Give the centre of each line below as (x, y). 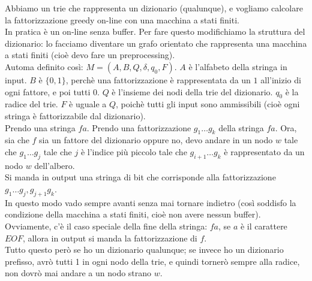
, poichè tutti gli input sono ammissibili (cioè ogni (208, 104)
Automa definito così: (44, 66)
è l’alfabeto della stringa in (238, 66)
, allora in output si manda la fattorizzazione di (110, 238)
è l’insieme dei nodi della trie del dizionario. (192, 91)
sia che (17, 140)
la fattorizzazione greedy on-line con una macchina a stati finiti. (122, 19)
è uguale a (88, 104)
